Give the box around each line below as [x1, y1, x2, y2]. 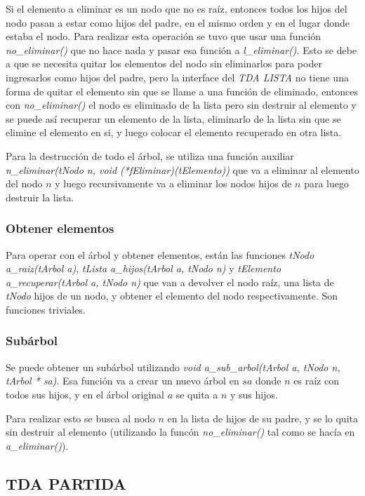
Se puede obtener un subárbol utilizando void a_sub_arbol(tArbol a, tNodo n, [6, 359, 340, 374]
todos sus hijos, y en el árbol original [6, 387, 164, 401]
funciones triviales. [6, 302, 86, 316]
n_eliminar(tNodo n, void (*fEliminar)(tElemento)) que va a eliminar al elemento [6, 162, 359, 177]
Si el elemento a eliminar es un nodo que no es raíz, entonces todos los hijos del [6, 1, 347, 15]
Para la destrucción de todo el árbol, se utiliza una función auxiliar [6, 148, 294, 163]
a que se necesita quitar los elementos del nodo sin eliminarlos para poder [6, 56, 322, 71]
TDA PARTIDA [6, 472, 126, 494]
